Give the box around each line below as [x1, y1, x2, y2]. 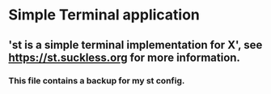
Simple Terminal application [8, 6, 201, 24]
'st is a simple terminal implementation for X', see [8, 38, 263, 52]
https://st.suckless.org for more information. [8, 50, 241, 64]
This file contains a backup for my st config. [8, 75, 185, 86]
